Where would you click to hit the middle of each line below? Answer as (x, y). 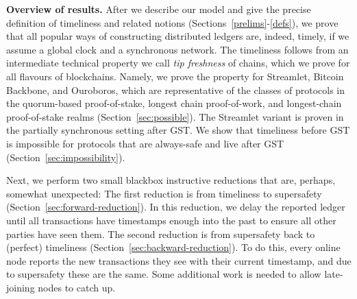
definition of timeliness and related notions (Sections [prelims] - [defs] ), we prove (172, 22)
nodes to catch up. (77, 287)
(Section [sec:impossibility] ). (66, 157)
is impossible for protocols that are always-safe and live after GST (145, 143)
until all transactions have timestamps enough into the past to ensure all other (171, 220)
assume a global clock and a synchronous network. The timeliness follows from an (177, 49)
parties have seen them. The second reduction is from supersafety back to (161, 234)
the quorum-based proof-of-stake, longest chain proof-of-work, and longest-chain (174, 103)
